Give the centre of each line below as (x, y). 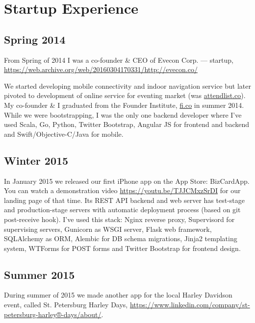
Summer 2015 (39, 274)
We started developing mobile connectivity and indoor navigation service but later (127, 86)
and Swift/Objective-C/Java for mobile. (64, 134)
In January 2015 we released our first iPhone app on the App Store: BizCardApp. (127, 181)
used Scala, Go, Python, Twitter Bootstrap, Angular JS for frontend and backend (127, 124)
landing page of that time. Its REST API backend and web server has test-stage (125, 200)
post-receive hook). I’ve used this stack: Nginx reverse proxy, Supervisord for (119, 219)
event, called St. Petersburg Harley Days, (66, 305)
